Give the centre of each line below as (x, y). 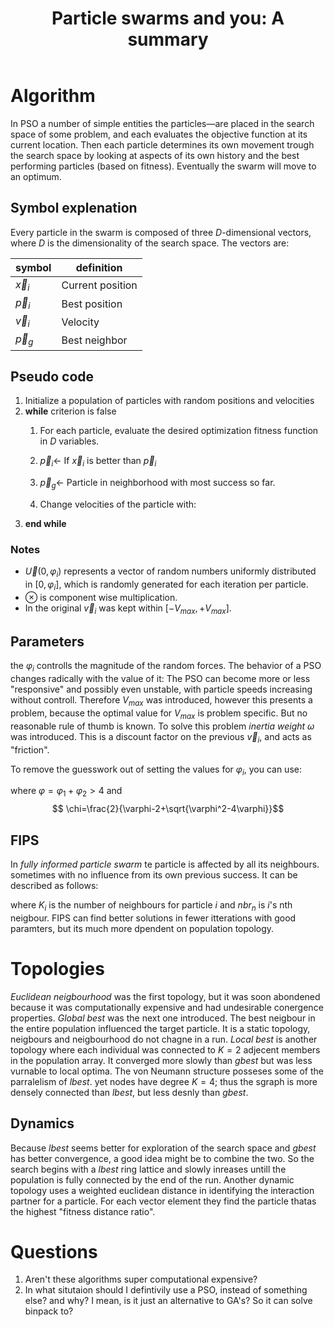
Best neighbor (94, 340)
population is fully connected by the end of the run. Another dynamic (152, 1179)
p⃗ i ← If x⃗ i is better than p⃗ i (98, 462)
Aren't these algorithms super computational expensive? (141, 1279)
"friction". (30, 749)
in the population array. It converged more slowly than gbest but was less (161, 1060)
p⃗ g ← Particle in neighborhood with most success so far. (157, 484)
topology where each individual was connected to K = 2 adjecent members (165, 1049)
